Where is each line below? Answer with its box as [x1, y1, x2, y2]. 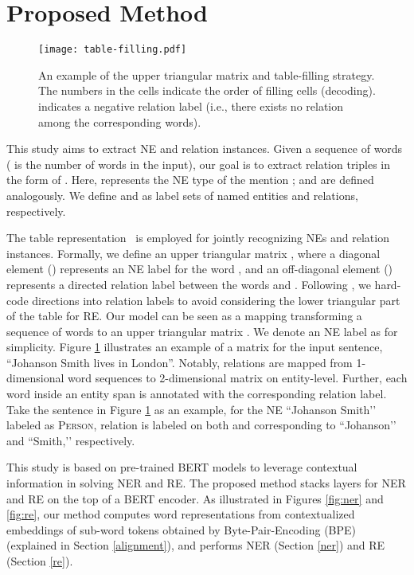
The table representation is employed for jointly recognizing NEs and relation [6, 229, 389, 246]
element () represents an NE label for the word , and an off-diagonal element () [6, 260, 393, 277]
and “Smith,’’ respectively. [6, 432, 135, 448]
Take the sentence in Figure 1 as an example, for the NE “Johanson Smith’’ [6, 401, 377, 417]
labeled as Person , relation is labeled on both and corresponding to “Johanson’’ [6, 417, 396, 433]
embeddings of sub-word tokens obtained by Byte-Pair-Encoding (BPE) [6, 521, 357, 538]
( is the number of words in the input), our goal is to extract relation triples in [6, 155, 391, 172]
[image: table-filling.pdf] [38, 44, 187, 56]
